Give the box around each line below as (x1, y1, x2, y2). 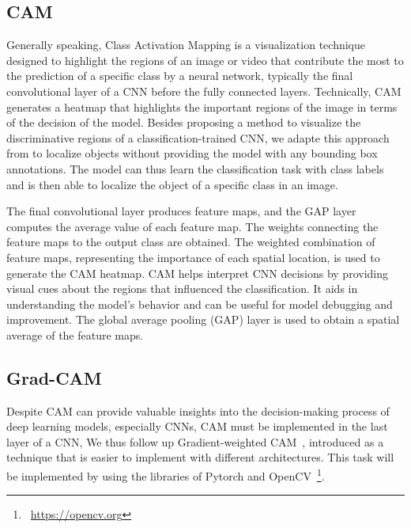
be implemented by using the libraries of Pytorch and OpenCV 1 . (6, 465, 325, 484)
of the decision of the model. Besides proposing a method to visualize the (6, 114, 361, 131)
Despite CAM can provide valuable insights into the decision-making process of (6, 402, 390, 419)
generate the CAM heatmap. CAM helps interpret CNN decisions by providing (6, 264, 388, 281)
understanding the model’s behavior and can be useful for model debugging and (6, 295, 393, 312)
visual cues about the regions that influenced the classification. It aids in (6, 280, 358, 297)
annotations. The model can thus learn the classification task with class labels (6, 160, 384, 177)
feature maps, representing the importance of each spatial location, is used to (6, 249, 380, 265)
